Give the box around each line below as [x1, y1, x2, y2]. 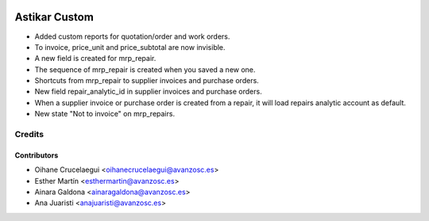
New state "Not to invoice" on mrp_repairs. [34, 109, 175, 119]
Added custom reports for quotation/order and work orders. [34, 32, 230, 41]
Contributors [14, 151, 59, 160]
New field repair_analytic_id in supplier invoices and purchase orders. [34, 87, 262, 97]
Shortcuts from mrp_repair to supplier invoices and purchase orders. [34, 76, 260, 86]
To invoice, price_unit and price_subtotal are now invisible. [34, 42, 226, 51]
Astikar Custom [14, 10, 95, 24]
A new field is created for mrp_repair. [34, 54, 157, 63]
